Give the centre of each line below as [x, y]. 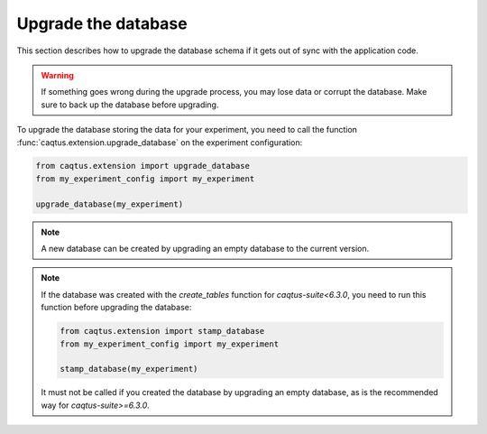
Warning [57, 75]
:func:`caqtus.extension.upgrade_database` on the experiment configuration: [160, 142]
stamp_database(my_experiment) [129, 369]
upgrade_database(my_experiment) [110, 204]
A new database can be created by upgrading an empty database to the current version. [205, 249]
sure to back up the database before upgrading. [130, 105]
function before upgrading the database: [116, 308]
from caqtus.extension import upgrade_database [142, 166]
